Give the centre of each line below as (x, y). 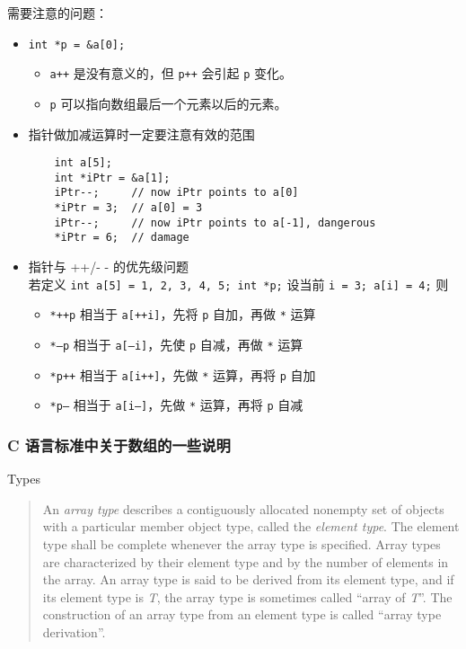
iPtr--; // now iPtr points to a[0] (176, 193)
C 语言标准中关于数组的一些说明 (119, 445)
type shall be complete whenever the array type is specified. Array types (242, 543)
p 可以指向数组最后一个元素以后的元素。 (168, 103)
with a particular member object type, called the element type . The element (251, 526)
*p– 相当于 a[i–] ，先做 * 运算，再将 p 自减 (176, 405)
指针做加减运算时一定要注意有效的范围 (141, 133)
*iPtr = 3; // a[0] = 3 (128, 208)
